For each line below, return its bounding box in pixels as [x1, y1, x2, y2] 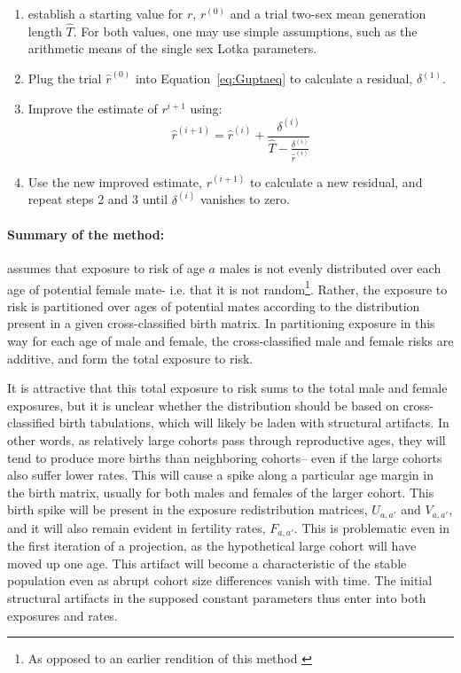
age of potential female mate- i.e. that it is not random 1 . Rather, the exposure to [7, 277, 448, 298]
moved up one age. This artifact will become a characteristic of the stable [7, 553, 407, 572]
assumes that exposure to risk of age [7, 258, 205, 277]
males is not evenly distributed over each [219, 258, 441, 277]
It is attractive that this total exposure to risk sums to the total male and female [7, 379, 448, 397]
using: [190, 98, 223, 117]
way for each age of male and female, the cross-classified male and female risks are [7, 332, 454, 349]
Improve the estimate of [27, 98, 158, 117]
